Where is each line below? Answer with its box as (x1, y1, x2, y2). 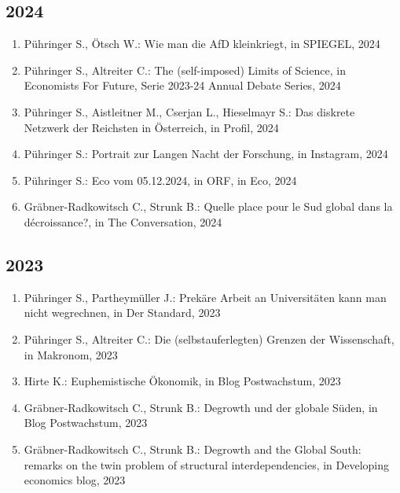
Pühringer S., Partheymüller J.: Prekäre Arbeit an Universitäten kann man (24, 289, 387, 305)
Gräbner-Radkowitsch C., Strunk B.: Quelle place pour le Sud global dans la (24, 198, 393, 215)
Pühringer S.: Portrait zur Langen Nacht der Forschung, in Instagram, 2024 (24, 145, 388, 162)
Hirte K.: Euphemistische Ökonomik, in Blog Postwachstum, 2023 (24, 373, 341, 389)
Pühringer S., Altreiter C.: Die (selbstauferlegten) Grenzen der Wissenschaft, (24, 330, 394, 347)
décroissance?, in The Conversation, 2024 (24, 213, 222, 230)
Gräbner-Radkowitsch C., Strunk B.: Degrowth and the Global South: (24, 440, 361, 457)
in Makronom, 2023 (24, 346, 118, 362)
